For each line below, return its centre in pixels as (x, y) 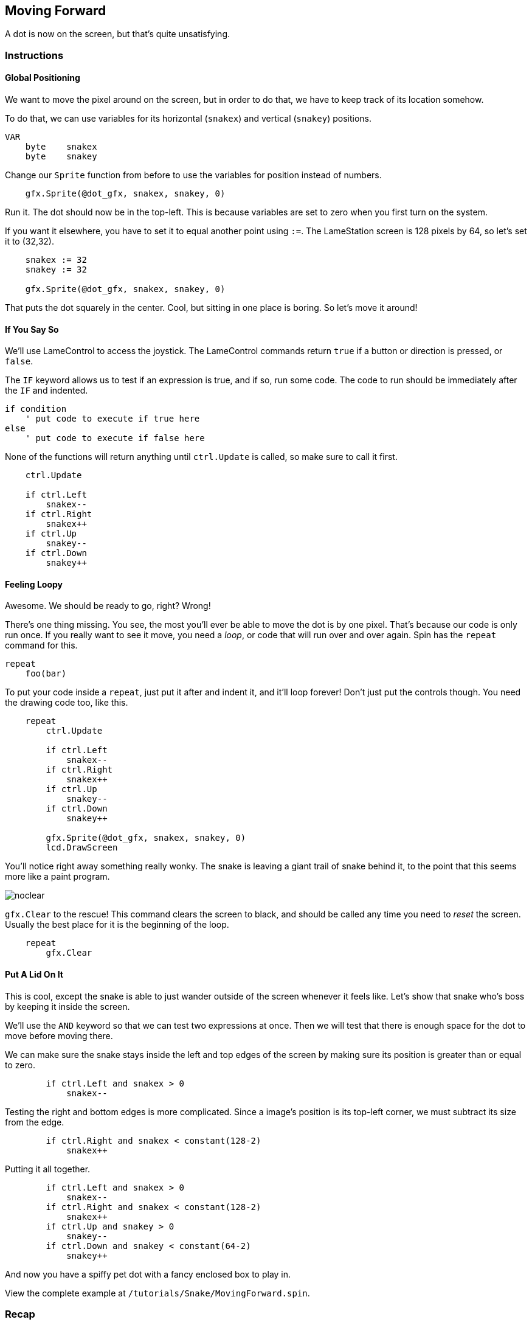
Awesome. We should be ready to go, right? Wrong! (108, 606)
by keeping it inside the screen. (67, 1006)
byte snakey (61, 157)
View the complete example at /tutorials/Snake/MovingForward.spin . (157, 1293)
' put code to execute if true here (112, 419)
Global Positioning (43, 78)
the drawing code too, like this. (67, 703)
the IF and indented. (47, 391)
